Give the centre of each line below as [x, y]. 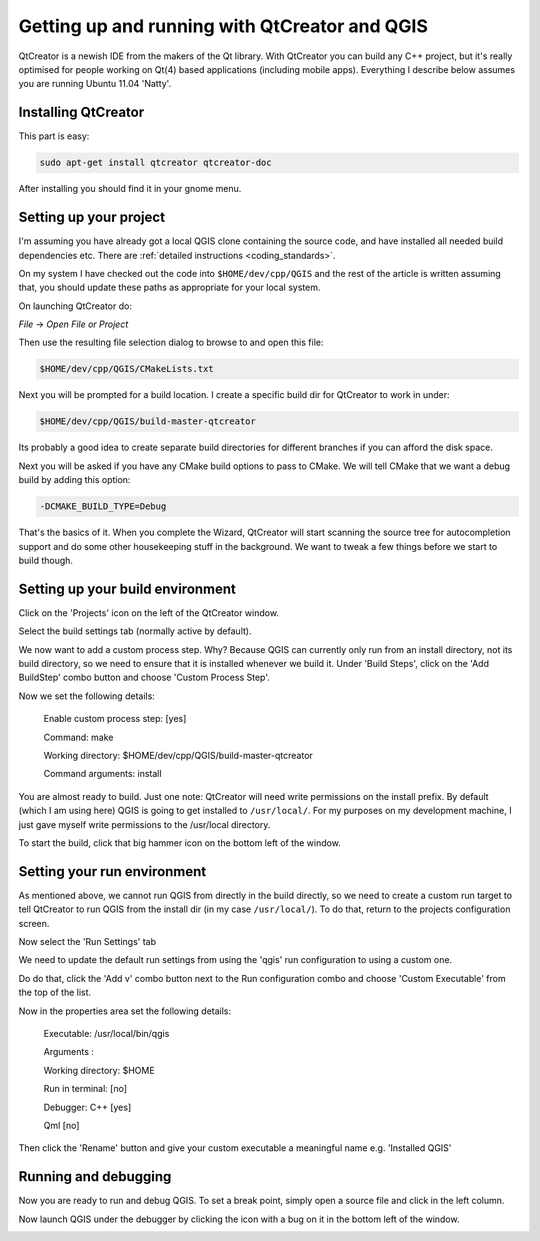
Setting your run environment [112, 871]
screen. [34, 923]
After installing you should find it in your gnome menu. [130, 189]
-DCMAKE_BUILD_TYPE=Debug [103, 506]
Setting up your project [91, 217]
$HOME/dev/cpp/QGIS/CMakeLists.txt [126, 369]
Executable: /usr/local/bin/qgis [106, 1033]
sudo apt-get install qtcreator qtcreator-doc [155, 163]
